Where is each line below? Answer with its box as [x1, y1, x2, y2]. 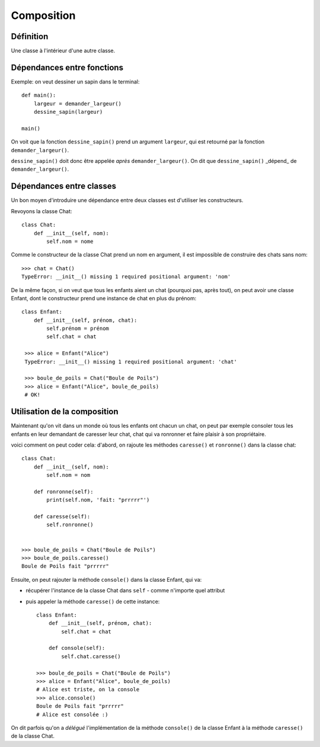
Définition [11, 31, 49, 41]
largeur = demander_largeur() [33, 100, 121, 107]
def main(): [21, 92, 56, 99]
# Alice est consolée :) [36, 711, 108, 718]
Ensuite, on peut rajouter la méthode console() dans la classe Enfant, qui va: [11, 576, 202, 583]
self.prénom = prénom [46, 325, 110, 332]
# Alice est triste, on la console [36, 686, 140, 693]
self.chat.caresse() [61, 653, 121, 660]
